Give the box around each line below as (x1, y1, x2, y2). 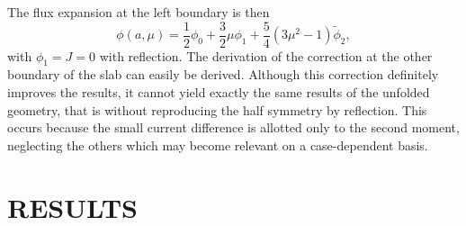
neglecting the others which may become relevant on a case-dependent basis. (7, 135, 428, 154)
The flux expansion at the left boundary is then (7, 3, 270, 21)
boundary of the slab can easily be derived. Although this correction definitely (7, 65, 439, 84)
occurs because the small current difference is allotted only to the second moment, (7, 118, 460, 137)
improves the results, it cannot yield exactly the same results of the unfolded (7, 83, 430, 102)
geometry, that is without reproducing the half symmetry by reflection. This (7, 100, 427, 119)
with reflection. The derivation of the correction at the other (99, 46, 433, 65)
